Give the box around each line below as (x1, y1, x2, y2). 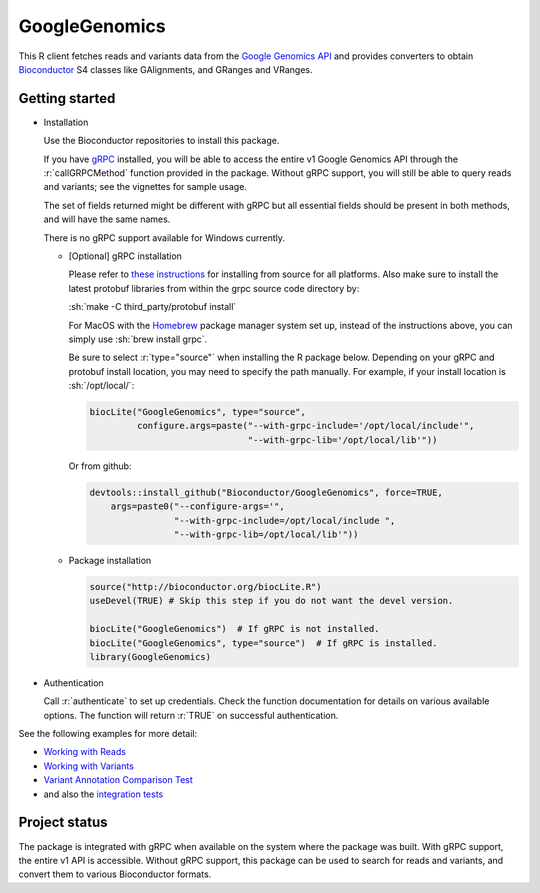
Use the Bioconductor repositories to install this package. (43, 135, 280, 147)
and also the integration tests (43, 788, 164, 800)
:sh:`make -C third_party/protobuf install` (68, 301, 237, 313)
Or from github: (68, 460, 132, 472)
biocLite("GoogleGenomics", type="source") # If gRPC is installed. (89, 637, 438, 649)
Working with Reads (43, 746, 127, 758)
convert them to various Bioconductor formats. (18, 868, 212, 880)
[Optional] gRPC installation (68, 250, 182, 262)
